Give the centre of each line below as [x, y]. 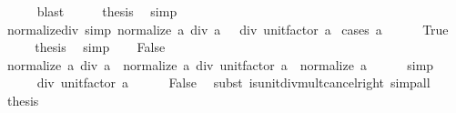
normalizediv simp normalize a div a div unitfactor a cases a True [228, 29]
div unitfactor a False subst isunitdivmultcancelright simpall [233, 82]
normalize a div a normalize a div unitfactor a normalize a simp [220, 64]
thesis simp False [100, 47]
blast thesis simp [107, 11]
